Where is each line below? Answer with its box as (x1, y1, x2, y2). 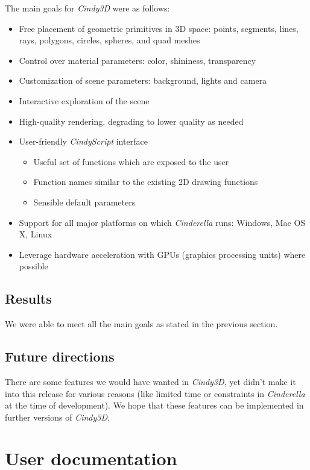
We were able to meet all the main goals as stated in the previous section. (5, 318, 278, 330)
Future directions (5, 347, 115, 366)
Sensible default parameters (33, 195, 136, 208)
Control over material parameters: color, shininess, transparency (19, 54, 256, 66)
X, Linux (19, 228, 52, 240)
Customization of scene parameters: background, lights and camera (19, 74, 267, 87)
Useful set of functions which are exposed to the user (33, 155, 229, 168)
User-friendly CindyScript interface (19, 135, 148, 148)
